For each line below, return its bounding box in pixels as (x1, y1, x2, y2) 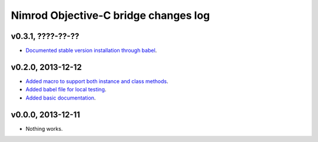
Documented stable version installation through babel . (25, 47, 157, 54)
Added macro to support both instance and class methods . (25, 77, 168, 85)
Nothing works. (25, 125, 63, 132)
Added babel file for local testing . (25, 86, 107, 93)
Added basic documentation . (25, 94, 96, 101)
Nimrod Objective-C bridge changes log (11, 9, 210, 22)
